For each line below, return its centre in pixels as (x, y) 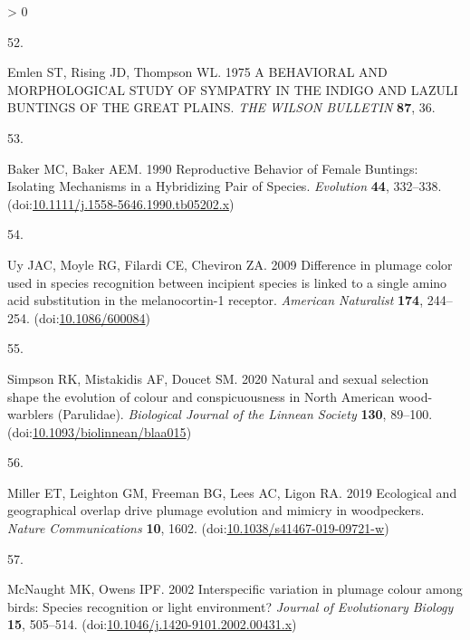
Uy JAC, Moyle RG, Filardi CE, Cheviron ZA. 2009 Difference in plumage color (230, 264)
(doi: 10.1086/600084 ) (92, 317)
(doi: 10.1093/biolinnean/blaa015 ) (100, 431)
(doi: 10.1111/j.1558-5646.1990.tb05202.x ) (121, 203)
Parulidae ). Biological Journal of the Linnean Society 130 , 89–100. (248, 414)
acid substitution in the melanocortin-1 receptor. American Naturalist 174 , (216, 300)
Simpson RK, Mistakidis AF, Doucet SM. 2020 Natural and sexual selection (218, 378)
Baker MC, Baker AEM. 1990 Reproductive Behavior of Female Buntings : (213, 168)
